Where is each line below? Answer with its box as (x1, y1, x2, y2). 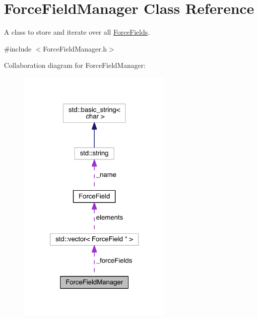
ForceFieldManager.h (43, 43, 107, 53)
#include (4, 43, 32, 53)
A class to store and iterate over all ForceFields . (4, 27, 150, 37)
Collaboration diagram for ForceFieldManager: (4, 60, 146, 70)
